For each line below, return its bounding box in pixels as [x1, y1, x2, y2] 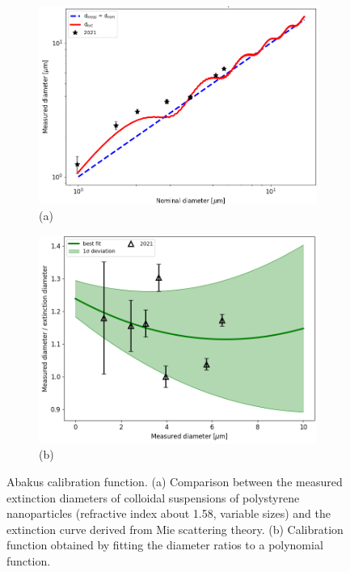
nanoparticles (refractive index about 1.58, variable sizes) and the [6, 505, 331, 522]
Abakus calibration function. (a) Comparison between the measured [6, 472, 343, 489]
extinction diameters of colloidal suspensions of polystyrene [6, 489, 300, 506]
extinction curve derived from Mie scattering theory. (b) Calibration [6, 520, 344, 537]
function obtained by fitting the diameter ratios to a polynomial [6, 536, 323, 553]
